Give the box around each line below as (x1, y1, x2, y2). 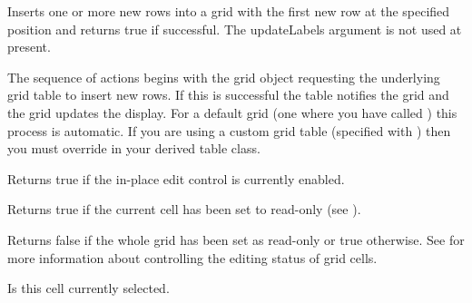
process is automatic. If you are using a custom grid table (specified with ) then (7, 121, 451, 140)
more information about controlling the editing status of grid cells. (7, 248, 378, 267)
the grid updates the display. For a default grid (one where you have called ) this (7, 103, 457, 122)
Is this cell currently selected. (7, 279, 170, 298)
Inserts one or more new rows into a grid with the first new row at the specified (7, 2, 450, 20)
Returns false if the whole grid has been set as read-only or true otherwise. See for (7, 230, 465, 249)
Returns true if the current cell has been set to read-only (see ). (7, 200, 361, 219)
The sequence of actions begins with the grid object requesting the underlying (7, 67, 440, 86)
